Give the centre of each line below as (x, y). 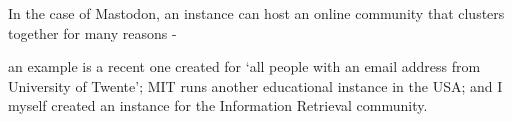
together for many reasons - (92, 32)
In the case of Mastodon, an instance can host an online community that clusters (256, 13)
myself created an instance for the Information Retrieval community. (218, 105)
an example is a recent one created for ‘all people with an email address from (244, 66)
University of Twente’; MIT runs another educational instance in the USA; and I (255, 85)
